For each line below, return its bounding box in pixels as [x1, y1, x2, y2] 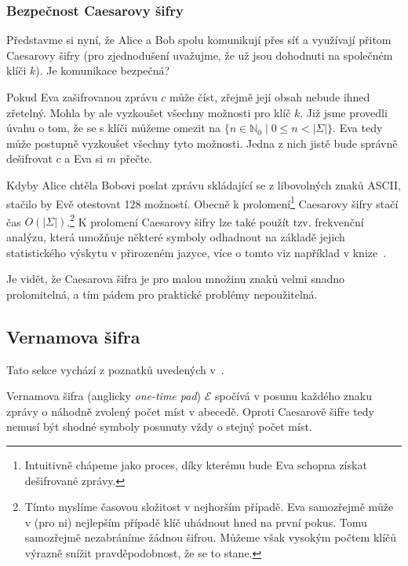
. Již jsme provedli [300, 104, 388, 120]
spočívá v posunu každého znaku [214, 388, 373, 404]
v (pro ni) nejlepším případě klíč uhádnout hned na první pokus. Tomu [24, 513, 367, 530]
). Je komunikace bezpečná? [35, 62, 170, 79]
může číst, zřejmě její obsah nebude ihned [169, 89, 370, 105]
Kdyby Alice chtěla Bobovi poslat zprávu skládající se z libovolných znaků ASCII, [6, 176, 401, 193]
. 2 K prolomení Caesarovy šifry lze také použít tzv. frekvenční [67, 211, 364, 230]
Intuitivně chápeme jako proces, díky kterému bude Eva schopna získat [24, 457, 367, 473]
